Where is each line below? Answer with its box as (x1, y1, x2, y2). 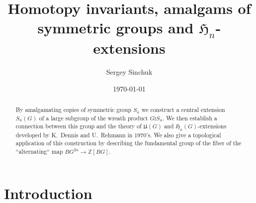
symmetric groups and (37, 17, 194, 38)
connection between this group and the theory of (15, 122, 142, 130)
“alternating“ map (15, 147, 63, 155)
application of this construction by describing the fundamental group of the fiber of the (15, 139, 242, 147)
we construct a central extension (141, 105, 225, 113)
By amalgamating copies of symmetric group (15, 105, 132, 113)
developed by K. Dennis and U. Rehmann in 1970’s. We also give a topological (15, 130, 221, 139)
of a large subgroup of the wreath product (39, 113, 148, 122)
